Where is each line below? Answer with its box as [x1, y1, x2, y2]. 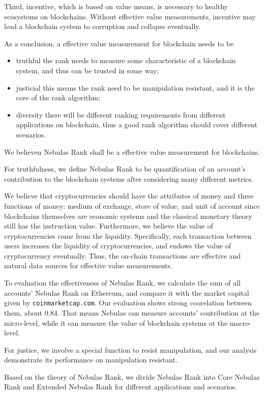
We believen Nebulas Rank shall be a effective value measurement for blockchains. [4, 146, 260, 157]
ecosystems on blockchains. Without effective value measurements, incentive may [4, 11, 256, 21]
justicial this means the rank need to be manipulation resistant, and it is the [16, 82, 255, 93]
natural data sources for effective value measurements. [4, 260, 172, 271]
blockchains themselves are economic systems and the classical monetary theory [4, 210, 252, 221]
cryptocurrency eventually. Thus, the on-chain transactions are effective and [4, 250, 241, 261]
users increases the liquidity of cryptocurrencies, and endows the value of [4, 240, 231, 251]
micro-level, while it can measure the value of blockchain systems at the [4, 317, 227, 328]
